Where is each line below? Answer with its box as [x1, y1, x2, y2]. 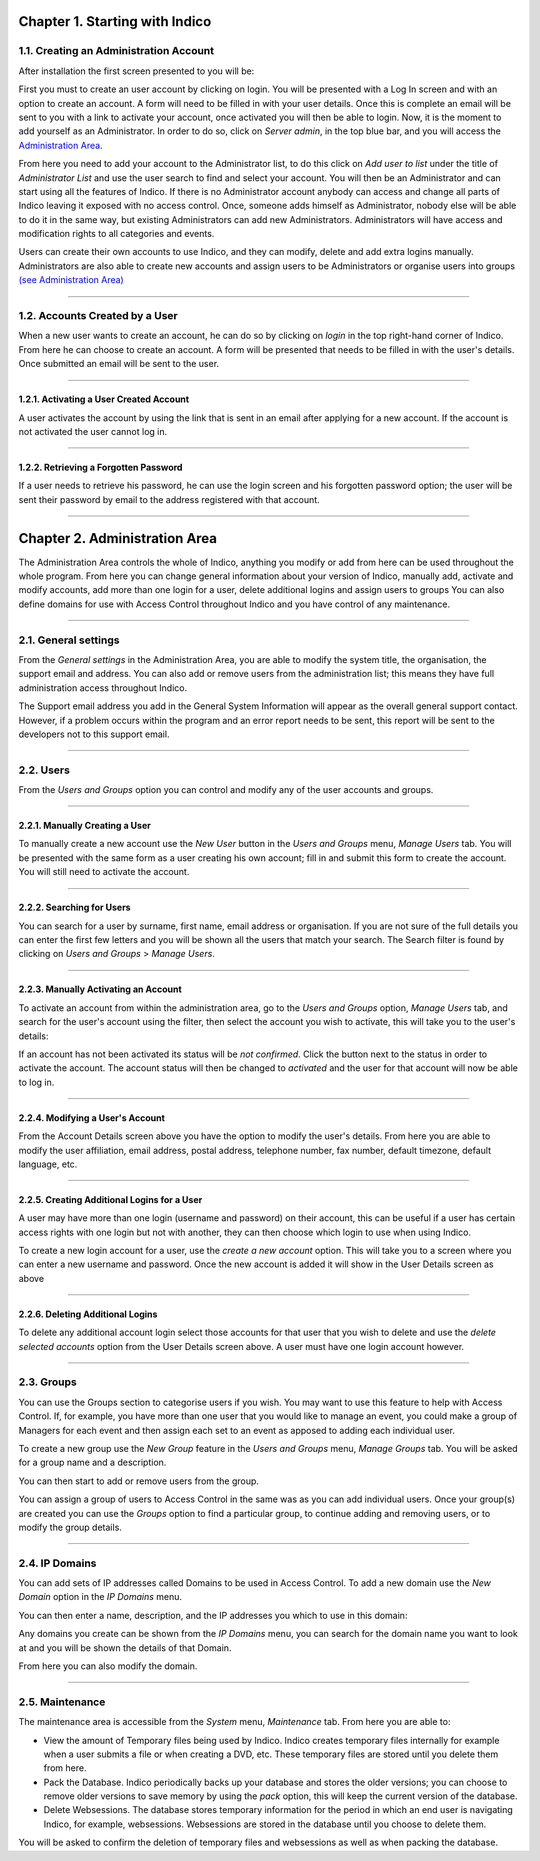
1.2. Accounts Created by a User [18, 309, 179, 322]
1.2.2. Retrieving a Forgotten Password [18, 461, 183, 473]
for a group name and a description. [18, 1456, 167, 1469]
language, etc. [18, 1158, 78, 1170]
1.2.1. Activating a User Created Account [18, 393, 190, 405]
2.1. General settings [18, 633, 120, 647]
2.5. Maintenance [18, 1695, 106, 1709]
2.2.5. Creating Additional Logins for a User [18, 1193, 203, 1205]
